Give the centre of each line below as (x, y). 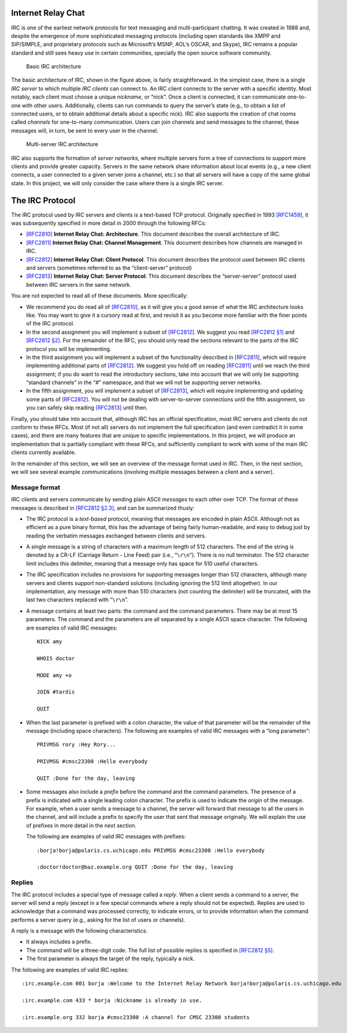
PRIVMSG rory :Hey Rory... (77, 745)
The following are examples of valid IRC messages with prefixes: (106, 836)
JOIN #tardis (56, 692)
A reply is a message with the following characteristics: (79, 931)
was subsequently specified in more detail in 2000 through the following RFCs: (109, 223)
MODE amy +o (54, 675)
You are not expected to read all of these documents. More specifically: (100, 296)
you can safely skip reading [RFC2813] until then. (87, 408)
